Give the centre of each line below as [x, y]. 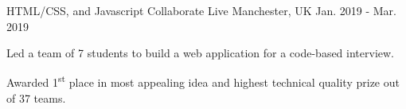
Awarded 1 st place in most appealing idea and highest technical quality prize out [203, 81]
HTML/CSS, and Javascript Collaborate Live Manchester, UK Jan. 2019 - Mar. [201, 10]
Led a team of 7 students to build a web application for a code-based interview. [200, 53]
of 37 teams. [36, 98]
